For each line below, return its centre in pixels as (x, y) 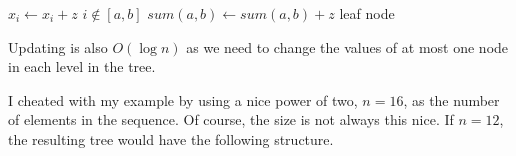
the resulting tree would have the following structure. (171, 138)
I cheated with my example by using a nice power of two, (183, 99)
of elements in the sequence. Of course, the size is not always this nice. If (231, 119)
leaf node (367, 13)
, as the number (451, 99)
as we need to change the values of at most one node (347, 46)
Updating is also (58, 46)
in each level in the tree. (82, 66)
